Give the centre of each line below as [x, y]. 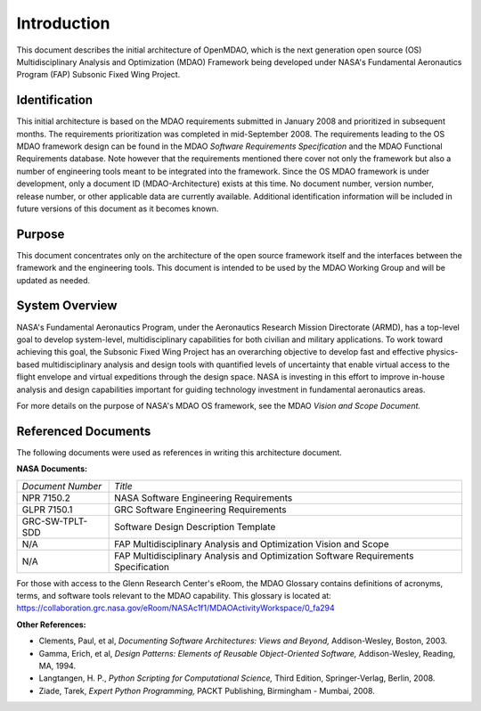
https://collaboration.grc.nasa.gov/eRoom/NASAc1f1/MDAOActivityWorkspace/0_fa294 [176, 608]
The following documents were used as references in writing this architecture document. [179, 452]
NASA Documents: [52, 469]
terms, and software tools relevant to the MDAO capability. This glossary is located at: [174, 595]
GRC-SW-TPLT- [55, 521]
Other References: [51, 625]
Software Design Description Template [195, 527]
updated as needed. [53, 280]
